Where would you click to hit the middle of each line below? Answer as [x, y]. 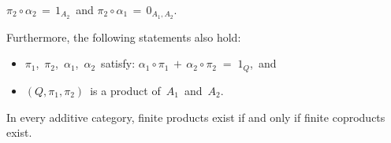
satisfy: [118, 63]
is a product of [125, 90]
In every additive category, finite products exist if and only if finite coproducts [196, 117]
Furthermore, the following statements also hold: [124, 37]
